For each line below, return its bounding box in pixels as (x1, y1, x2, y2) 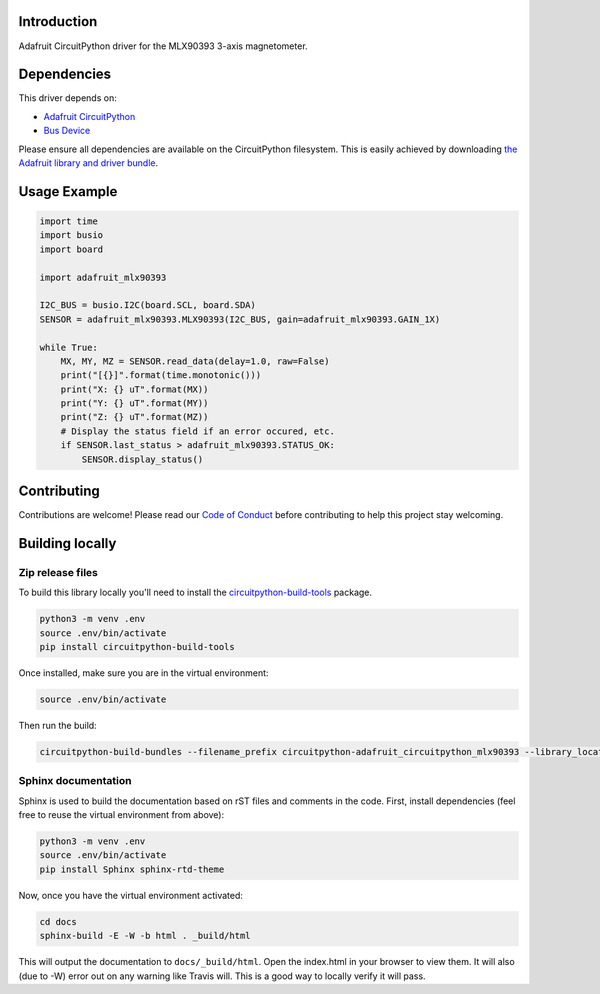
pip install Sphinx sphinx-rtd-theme (39, 863, 225, 875)
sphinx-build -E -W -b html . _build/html (39, 930, 251, 942)
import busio (39, 230, 104, 241)
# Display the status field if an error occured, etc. (60, 425, 335, 437)
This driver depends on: (18, 92, 117, 104)
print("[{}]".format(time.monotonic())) (60, 370, 262, 381)
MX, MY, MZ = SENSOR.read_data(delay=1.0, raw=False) (60, 355, 330, 367)
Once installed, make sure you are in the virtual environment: (18, 667, 269, 679)
